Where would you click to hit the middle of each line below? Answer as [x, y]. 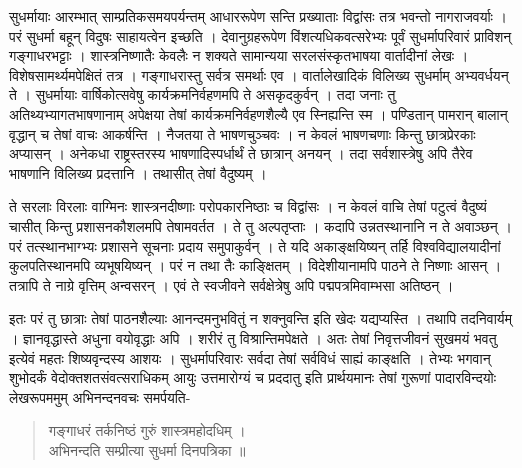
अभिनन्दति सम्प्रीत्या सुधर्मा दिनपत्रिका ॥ [147, 449]
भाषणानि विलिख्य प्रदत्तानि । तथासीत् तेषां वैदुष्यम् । [138, 172]
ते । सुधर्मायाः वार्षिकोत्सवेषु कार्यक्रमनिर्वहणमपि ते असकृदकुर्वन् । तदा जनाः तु [202, 94]
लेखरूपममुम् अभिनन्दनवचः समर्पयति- [100, 396]
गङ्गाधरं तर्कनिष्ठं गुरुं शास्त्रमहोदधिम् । [147, 430]
